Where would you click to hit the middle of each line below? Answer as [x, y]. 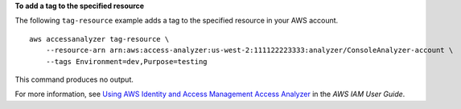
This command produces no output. [74, 79]
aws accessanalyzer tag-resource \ [99, 39]
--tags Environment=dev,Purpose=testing [127, 61]
